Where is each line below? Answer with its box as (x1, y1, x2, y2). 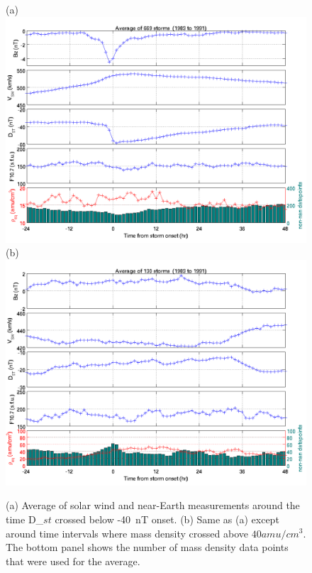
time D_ (6, 511, 44, 526)
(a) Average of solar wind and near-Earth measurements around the (6, 498, 300, 513)
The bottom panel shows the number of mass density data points (6, 540, 289, 555)
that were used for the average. (6, 553, 140, 568)
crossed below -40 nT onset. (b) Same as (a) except (55, 511, 279, 526)
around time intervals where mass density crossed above (6, 525, 249, 540)
